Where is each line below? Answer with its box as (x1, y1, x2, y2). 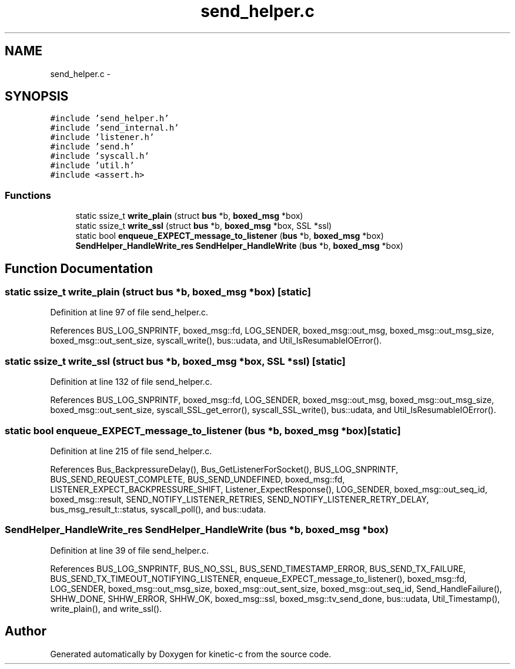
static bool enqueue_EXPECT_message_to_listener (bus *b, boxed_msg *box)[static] (5, 424, 401, 437)
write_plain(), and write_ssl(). (50, 603, 162, 614)
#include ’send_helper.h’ (50, 114, 169, 124)
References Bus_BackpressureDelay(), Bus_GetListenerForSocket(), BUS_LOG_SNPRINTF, (50, 464, 399, 474)
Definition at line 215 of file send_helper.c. (50, 445, 212, 456)
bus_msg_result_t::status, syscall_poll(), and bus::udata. (50, 504, 266, 514)
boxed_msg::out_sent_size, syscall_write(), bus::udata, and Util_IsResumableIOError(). (50, 335, 382, 346)
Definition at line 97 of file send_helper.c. (50, 307, 209, 318)
